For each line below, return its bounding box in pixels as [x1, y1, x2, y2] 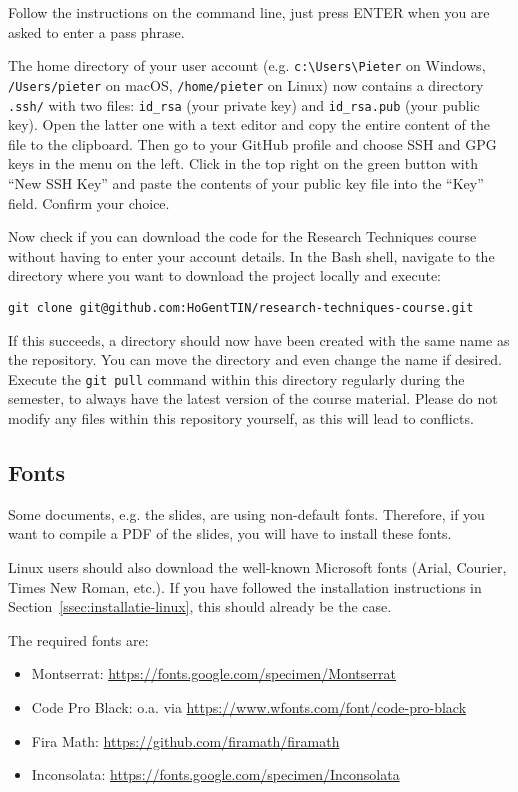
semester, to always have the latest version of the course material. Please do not [8, 388, 498, 409]
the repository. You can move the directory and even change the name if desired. [8, 349, 502, 370]
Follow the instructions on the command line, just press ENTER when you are [8, 2, 490, 22]
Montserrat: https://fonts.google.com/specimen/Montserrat [31, 663, 396, 684]
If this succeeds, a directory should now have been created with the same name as [8, 329, 510, 350]
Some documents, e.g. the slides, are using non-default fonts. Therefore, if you [8, 503, 485, 524]
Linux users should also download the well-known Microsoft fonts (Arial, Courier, [8, 556, 507, 577]
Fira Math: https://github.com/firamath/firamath [31, 730, 340, 751]
